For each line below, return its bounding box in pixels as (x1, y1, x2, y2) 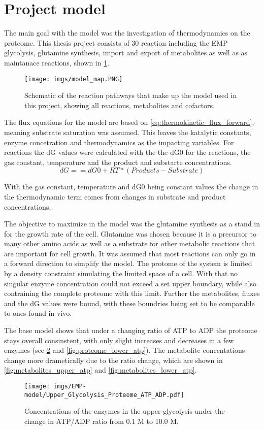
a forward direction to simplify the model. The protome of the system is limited (4, 258, 252, 269)
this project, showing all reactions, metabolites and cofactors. (24, 100, 215, 110)
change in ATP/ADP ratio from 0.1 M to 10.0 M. (24, 415, 179, 426)
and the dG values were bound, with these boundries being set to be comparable (4, 297, 255, 308)
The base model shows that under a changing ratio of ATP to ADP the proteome (4, 325, 257, 336)
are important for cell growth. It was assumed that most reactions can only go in (4, 248, 256, 258)
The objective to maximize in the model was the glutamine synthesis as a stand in (4, 218, 260, 229)
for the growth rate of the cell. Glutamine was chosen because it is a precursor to (4, 228, 256, 239)
